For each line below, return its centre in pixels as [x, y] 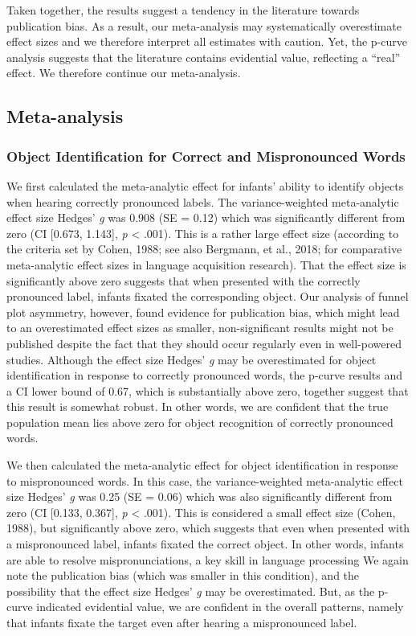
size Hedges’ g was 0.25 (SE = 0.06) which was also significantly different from [200, 496]
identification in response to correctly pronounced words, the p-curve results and [205, 375]
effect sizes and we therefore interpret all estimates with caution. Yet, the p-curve [207, 41]
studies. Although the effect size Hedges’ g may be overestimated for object [192, 359]
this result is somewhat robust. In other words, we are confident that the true [198, 406]
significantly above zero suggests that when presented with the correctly [184, 280]
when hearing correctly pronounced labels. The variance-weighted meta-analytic [203, 201]
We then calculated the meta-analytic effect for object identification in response [202, 465]
